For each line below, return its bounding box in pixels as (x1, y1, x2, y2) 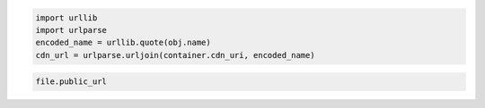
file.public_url (35, 77, 108, 87)
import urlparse (35, 25, 108, 35)
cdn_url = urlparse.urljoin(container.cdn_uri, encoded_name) (35, 50, 315, 60)
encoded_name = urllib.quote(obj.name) (35, 37, 211, 48)
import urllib (35, 12, 98, 22)
